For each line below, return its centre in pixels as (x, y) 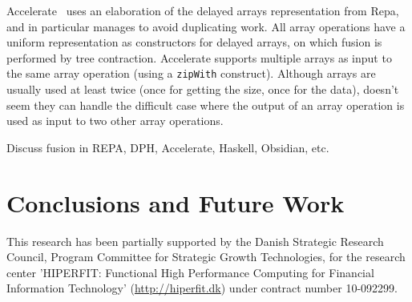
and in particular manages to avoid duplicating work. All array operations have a (206, 26)
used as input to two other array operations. (115, 121)
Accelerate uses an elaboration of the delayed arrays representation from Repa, (203, 10)
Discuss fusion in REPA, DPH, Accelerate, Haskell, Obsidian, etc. (168, 147)
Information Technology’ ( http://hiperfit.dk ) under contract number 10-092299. (202, 288)
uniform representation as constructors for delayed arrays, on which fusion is (194, 42)
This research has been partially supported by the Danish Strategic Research (195, 241)
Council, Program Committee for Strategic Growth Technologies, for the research (206, 257)
